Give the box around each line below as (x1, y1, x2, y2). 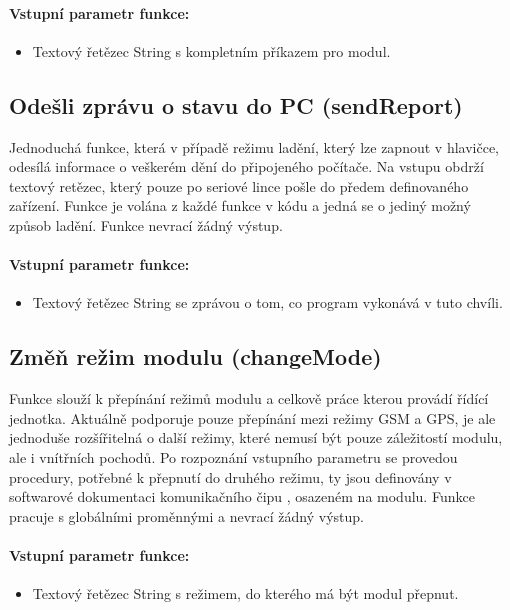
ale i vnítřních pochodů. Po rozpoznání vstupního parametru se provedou (9, 446, 458, 467)
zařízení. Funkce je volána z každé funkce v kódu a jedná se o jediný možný (9, 195, 471, 216)
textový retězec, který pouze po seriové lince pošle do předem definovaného (9, 175, 469, 196)
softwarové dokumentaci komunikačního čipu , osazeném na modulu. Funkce (9, 486, 475, 507)
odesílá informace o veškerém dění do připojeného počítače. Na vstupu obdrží (9, 156, 484, 177)
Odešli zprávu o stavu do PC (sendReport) (9, 89, 463, 120)
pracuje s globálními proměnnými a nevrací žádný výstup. (9, 505, 364, 526)
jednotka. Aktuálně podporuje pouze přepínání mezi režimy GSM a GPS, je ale (9, 407, 496, 428)
